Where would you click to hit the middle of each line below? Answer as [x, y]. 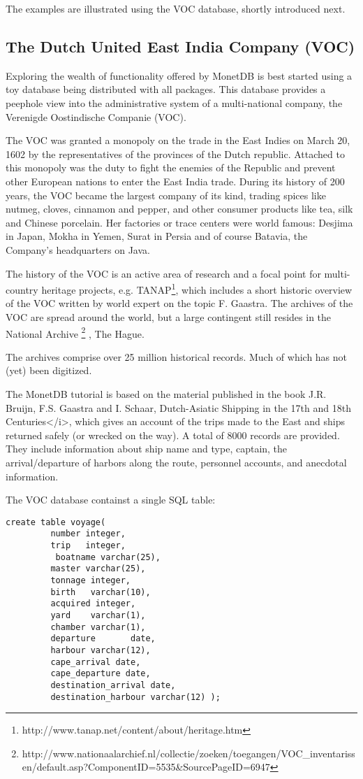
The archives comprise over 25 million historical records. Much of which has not [177, 356]
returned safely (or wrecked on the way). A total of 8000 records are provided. [173, 435]
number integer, [88, 534]
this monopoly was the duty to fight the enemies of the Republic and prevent [171, 167]
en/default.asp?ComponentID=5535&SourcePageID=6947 [146, 767]
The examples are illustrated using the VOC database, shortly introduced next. [176, 8]
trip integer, [88, 546]
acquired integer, [93, 604]
